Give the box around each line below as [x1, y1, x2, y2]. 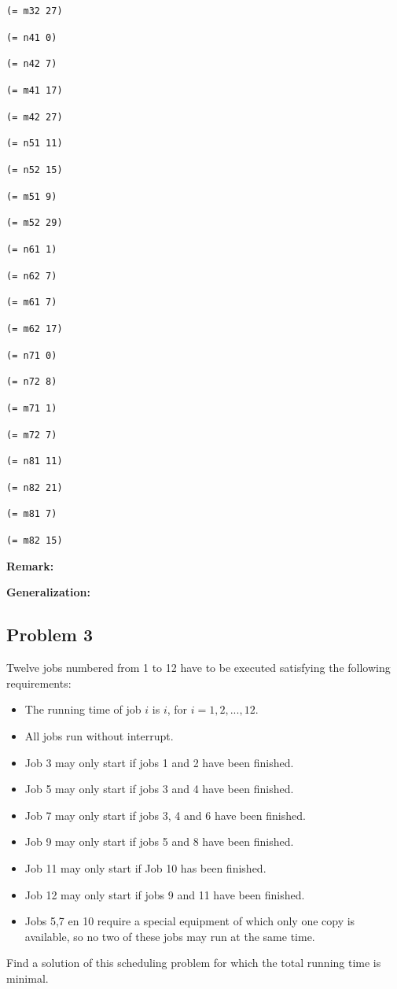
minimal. [6, 969, 49, 986]
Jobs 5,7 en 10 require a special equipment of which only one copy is [24, 913, 355, 929]
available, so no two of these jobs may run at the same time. [24, 928, 315, 944]
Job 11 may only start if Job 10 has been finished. [24, 859, 267, 876]
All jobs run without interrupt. [24, 727, 174, 744]
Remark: [6, 557, 54, 574]
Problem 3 [6, 622, 93, 647]
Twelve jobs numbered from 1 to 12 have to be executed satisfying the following [6, 659, 391, 676]
